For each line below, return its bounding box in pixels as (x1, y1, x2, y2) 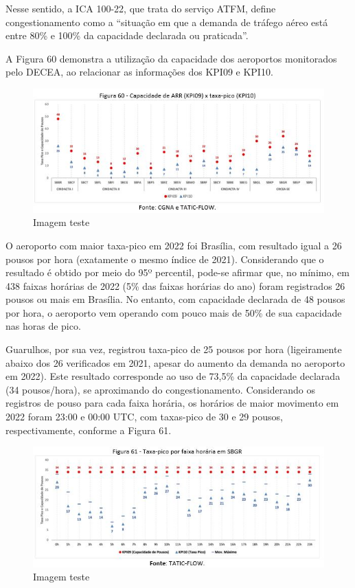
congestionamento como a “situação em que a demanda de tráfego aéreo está (5, 14, 328, 29)
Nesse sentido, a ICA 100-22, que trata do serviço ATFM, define (5, 1, 276, 15)
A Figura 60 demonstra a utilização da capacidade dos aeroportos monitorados (5, 51, 337, 65)
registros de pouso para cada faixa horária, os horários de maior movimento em (5, 396, 339, 410)
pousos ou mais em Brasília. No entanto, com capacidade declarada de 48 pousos (5, 292, 345, 306)
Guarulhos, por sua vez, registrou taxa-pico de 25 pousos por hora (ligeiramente (5, 342, 342, 357)
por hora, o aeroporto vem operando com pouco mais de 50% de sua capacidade (5, 305, 342, 319)
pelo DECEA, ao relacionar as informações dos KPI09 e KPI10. (5, 65, 273, 79)
